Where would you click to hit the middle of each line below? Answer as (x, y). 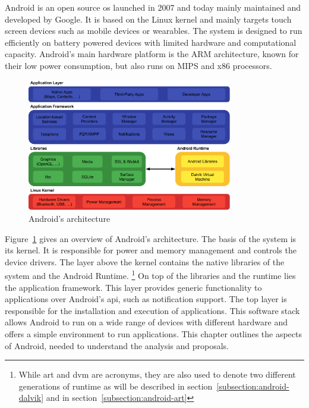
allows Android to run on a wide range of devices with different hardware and (146, 322)
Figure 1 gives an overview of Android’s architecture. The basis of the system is (151, 238)
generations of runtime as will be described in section (116, 386)
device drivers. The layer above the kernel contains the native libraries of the (145, 261)
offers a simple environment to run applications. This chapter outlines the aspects (154, 334)
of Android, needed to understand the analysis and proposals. (117, 345)
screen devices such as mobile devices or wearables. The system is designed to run (154, 31)
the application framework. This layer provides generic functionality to (133, 287)
